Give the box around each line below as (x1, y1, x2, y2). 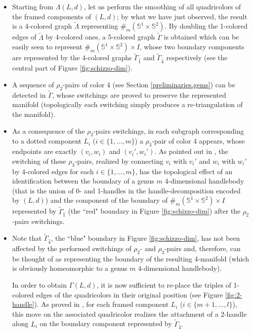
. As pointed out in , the (154, 146, 228, 156)
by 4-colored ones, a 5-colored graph (45, 32, 155, 42)
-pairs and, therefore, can (164, 243, 241, 253)
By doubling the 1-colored (169, 21, 248, 31)
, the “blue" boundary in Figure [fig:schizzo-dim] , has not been (51, 233, 240, 243)
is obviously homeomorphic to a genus (12, 263, 127, 273)
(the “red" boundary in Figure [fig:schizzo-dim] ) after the (68, 206, 241, 216)
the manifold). (12, 109, 55, 119)
